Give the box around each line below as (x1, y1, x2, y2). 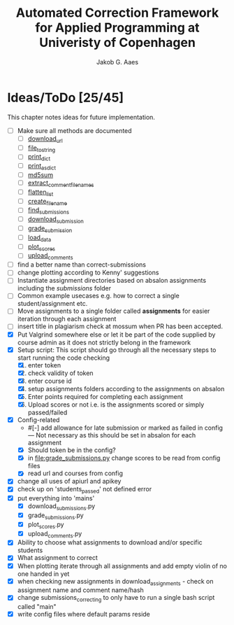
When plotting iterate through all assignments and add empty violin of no (17, 561, 227, 570)
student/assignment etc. (17, 300, 88, 308)
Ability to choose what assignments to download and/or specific (17, 538, 203, 547)
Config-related (17, 416, 60, 424)
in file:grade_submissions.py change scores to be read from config (27, 454, 221, 463)
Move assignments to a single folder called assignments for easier (17, 307, 210, 316)
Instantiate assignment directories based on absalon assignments (17, 276, 207, 285)
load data (27, 233, 52, 243)
